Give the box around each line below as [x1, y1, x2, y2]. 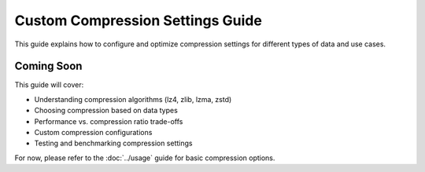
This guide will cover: [14, 80, 84, 90]
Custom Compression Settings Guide [14, 12, 263, 29]
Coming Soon [14, 60, 83, 73]
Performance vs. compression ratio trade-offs [34, 116, 183, 126]
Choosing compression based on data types [34, 106, 179, 115]
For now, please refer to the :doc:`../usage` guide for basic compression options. [14, 153, 275, 163]
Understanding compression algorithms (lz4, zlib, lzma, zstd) [34, 94, 232, 104]
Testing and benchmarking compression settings [34, 138, 193, 148]
